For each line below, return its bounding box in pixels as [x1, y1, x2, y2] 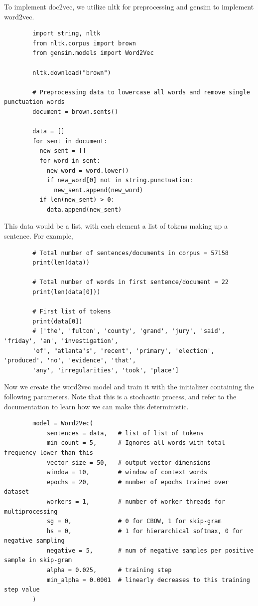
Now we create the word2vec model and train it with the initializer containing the [4, 381, 254, 392]
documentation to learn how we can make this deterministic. [4, 401, 189, 411]
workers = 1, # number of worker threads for [46, 498, 225, 505]
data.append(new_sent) [46, 206, 122, 213]
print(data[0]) [32, 317, 83, 325]
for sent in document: [32, 137, 108, 145]
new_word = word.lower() [46, 167, 129, 174]
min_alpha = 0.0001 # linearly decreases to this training [46, 576, 250, 584]
